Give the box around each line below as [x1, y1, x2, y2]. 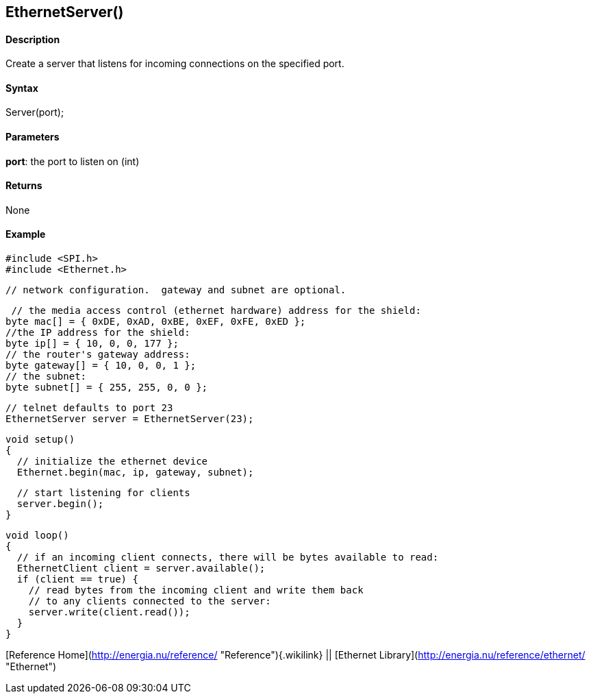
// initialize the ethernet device [16, 456, 208, 467]
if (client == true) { [16, 574, 138, 585]
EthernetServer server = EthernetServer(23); [5, 413, 254, 425]
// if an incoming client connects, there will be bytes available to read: [16, 552, 439, 563]
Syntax [5, 82, 38, 94]
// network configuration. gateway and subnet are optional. [5, 284, 347, 296]
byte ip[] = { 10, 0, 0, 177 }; [5, 338, 179, 349]
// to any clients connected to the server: [28, 596, 271, 607]
